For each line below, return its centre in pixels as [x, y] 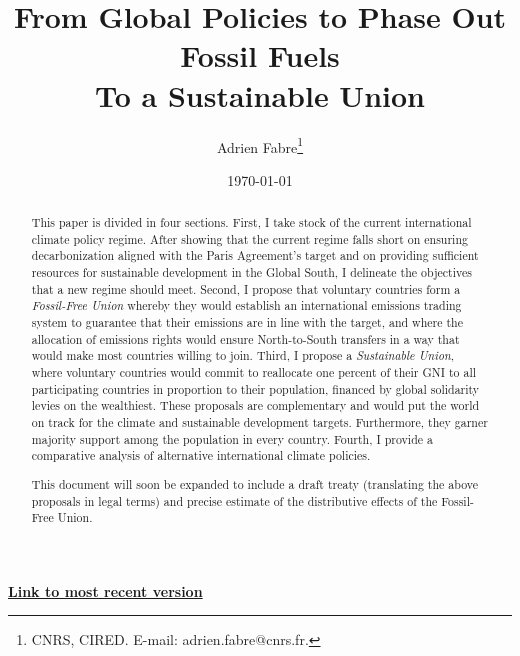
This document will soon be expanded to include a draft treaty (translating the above [255, 483]
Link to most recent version [105, 590]
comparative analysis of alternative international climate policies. [201, 455]
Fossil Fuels [260, 55]
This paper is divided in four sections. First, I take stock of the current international [251, 222]
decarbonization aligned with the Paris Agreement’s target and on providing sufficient [255, 255]
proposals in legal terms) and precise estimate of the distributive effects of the [234, 500]
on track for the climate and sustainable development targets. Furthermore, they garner [259, 422]
